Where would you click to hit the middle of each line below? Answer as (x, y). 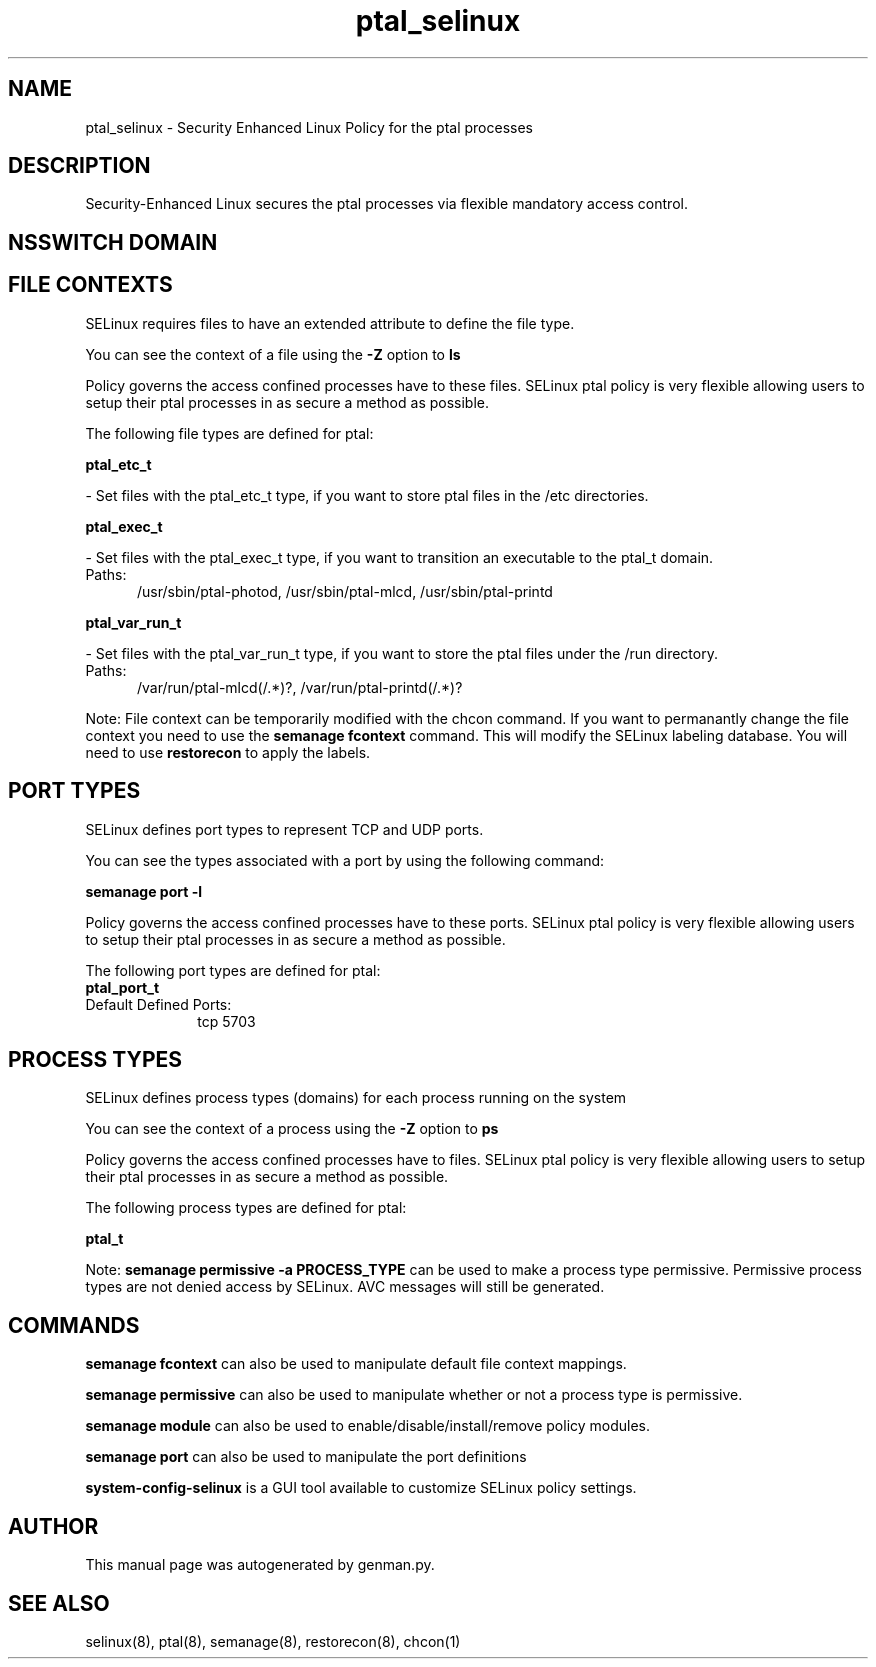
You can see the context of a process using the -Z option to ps (292, 1129)
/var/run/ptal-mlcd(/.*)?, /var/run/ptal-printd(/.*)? (300, 687)
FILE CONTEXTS (90, 285)
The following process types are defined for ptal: (246, 1208)
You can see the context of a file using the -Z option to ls (273, 354)
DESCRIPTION (79, 166)
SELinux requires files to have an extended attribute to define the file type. (330, 323)
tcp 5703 (226, 1021)
